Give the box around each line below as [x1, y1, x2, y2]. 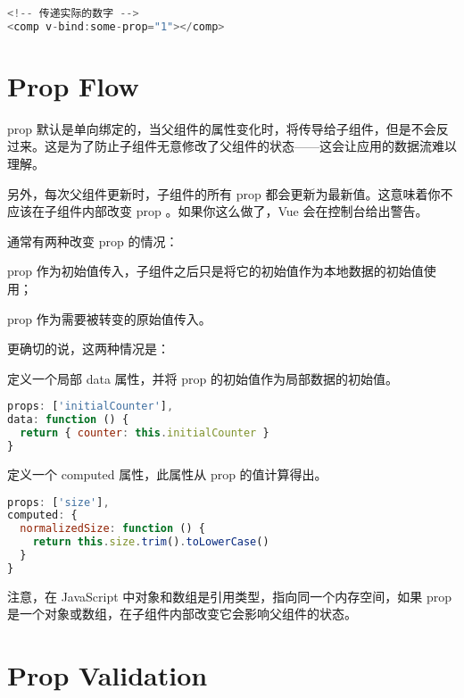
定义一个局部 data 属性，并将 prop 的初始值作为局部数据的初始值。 [7, 369, 398, 387]
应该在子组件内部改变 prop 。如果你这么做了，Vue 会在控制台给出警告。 [7, 202, 428, 220]
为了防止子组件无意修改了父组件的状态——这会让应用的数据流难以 [69, 137, 457, 155]
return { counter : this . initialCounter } [20, 427, 269, 440]
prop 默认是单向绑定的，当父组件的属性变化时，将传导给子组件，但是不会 [7, 119, 436, 137]
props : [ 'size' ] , [7, 495, 110, 509]
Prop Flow [7, 67, 139, 104]
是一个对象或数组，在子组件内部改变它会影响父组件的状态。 [7, 604, 357, 623]
